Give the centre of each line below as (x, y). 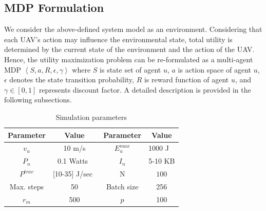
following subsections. (38, 100)
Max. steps (27, 186)
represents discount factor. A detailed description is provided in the (145, 89)
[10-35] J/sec (73, 174)
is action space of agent (215, 69)
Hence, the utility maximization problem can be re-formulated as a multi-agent (129, 59)
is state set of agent (130, 69)
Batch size (122, 186)
